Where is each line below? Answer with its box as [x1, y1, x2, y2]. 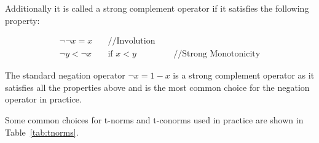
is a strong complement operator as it [173, 69, 315, 82]
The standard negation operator [5, 69, 125, 82]
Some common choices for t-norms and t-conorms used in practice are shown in [5, 114, 304, 126]
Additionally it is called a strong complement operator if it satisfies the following [5, 2, 309, 14]
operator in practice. [5, 93, 82, 106]
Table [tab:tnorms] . [5, 125, 79, 138]
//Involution [108, 37, 156, 46]
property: [5, 14, 40, 26]
